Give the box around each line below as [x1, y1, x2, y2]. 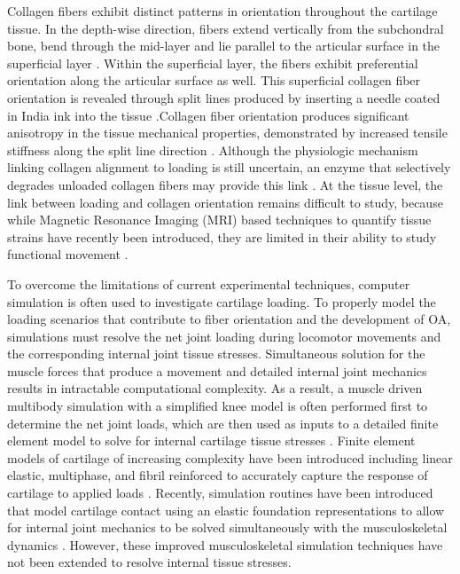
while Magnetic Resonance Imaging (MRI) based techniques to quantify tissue [7, 210, 432, 229]
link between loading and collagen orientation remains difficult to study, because [7, 193, 443, 211]
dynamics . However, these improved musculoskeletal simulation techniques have [7, 535, 443, 554]
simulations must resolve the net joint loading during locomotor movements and [7, 326, 441, 345]
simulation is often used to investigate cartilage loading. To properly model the [7, 292, 436, 311]
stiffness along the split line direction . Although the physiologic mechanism [7, 140, 418, 159]
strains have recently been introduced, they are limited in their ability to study [7, 227, 437, 246]
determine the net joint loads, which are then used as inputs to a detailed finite [7, 413, 439, 432]
